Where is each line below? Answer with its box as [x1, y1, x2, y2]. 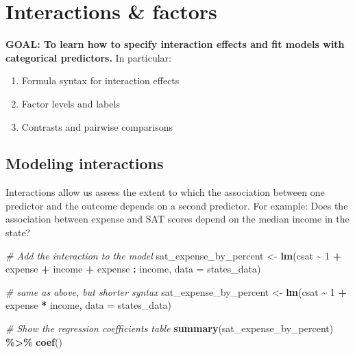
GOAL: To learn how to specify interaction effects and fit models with [5, 37, 345, 51]
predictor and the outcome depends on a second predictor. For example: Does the [5, 198, 348, 212]
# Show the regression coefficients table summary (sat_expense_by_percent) [5, 321, 334, 336]
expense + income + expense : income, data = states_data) [5, 262, 261, 276]
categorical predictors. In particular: [5, 50, 171, 64]
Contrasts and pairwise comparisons [21, 119, 173, 134]
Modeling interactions [5, 153, 164, 174]
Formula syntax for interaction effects [21, 73, 180, 88]
